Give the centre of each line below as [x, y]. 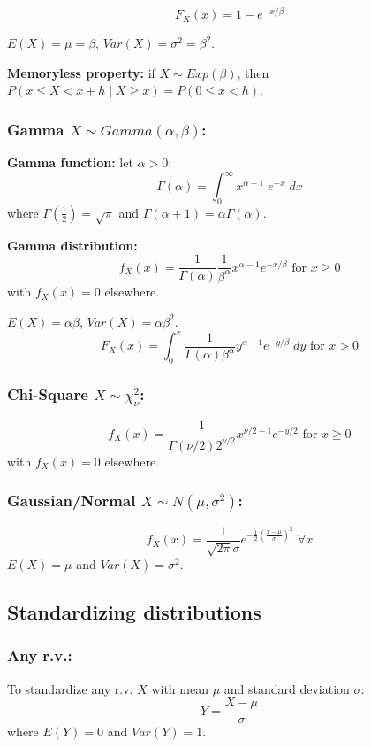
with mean [180, 688]
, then [253, 72]
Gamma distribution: [72, 245]
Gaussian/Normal [72, 501]
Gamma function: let [70, 162]
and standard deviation [287, 688]
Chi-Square [48, 393]
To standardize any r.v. [70, 688]
